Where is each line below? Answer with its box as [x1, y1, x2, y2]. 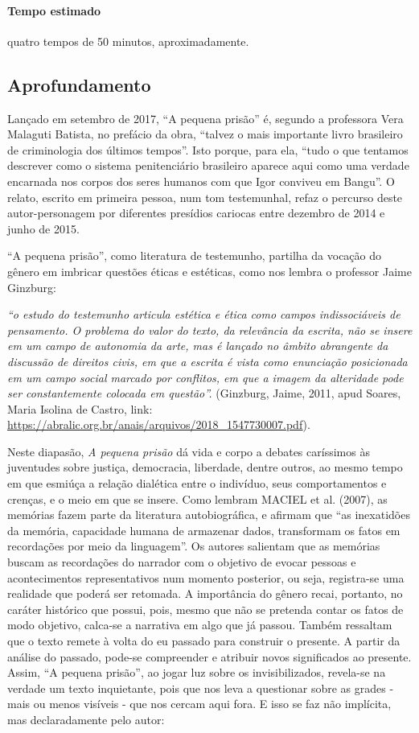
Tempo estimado [7, 2, 101, 19]
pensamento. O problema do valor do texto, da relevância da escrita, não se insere [7, 321, 413, 338]
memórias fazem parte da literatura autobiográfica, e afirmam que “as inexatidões [7, 506, 410, 523]
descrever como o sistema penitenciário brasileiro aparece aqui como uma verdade [7, 157, 409, 174]
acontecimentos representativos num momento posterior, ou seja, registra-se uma [7, 569, 405, 586]
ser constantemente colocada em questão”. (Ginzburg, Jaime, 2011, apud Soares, [7, 385, 401, 402]
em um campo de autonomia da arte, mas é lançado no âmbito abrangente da [7, 337, 388, 354]
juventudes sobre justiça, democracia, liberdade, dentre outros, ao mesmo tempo [7, 459, 403, 476]
